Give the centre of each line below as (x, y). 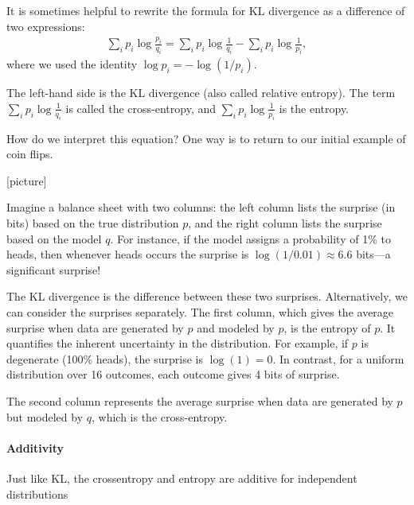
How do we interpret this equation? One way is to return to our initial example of (206, 138)
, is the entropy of (327, 327)
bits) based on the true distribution (93, 223)
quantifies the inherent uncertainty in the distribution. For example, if (178, 343)
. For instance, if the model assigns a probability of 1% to (250, 238)
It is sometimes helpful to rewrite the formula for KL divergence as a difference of (206, 10)
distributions (37, 493)
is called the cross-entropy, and (141, 108)
